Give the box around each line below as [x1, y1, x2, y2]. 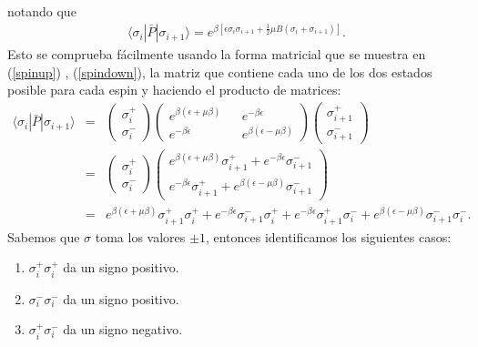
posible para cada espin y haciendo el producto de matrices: [7, 80, 341, 99]
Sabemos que [7, 227, 80, 246]
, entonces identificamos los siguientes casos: [205, 227, 452, 246]
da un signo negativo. [63, 320, 183, 339]
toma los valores [95, 227, 186, 246]
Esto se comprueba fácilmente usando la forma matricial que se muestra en [7, 45, 426, 64]
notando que [7, 2, 76, 20]
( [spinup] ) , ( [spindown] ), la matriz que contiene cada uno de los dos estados [7, 62, 432, 81]
